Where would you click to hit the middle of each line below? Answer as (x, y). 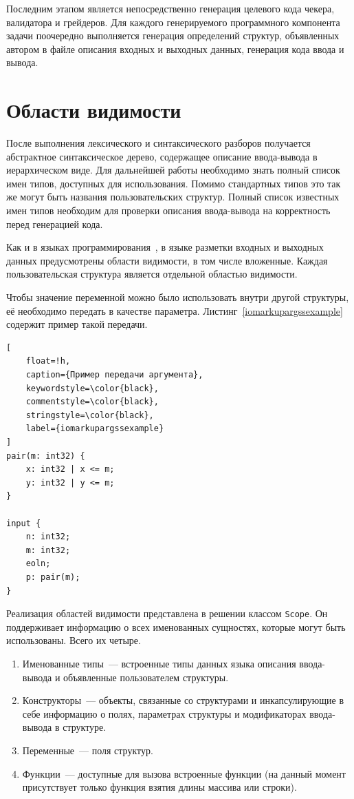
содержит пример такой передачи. (77, 324)
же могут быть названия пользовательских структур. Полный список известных (173, 197)
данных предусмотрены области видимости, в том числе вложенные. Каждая (167, 260)
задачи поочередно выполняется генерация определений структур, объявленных (173, 35)
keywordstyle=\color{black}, (92, 388)
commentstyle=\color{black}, (92, 402)
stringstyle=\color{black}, (90, 415)
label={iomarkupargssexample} (95, 429)
